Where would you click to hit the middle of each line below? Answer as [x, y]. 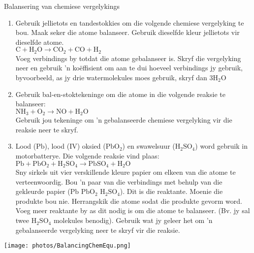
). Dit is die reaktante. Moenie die [171, 191]
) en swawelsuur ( [149, 146]
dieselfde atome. [40, 42]
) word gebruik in [221, 146]
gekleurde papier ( [43, 191]
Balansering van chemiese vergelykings [62, 6]
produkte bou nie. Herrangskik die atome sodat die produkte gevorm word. [129, 201]
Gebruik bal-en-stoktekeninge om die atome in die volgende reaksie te [120, 94]
